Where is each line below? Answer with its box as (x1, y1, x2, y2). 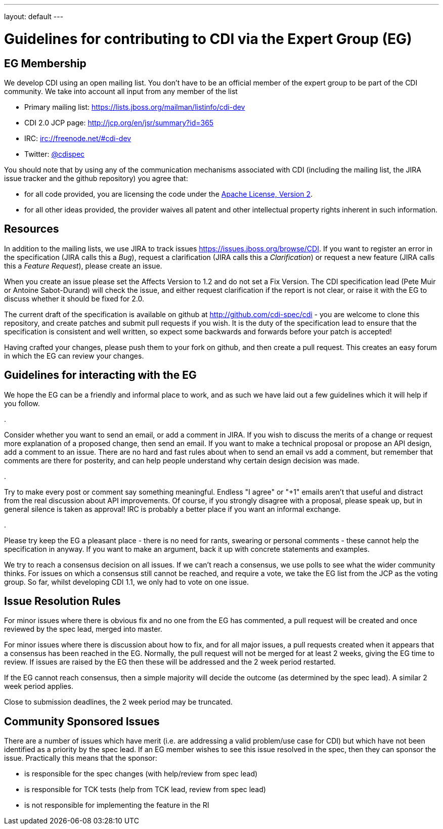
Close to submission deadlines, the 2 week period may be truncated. (4, 697, 233, 707)
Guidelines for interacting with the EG (4, 369, 197, 382)
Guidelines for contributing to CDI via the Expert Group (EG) (4, 30, 412, 48)
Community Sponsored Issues (4, 715, 160, 728)
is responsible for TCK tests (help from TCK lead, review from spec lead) (24, 785, 266, 794)
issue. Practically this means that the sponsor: (4, 754, 157, 763)
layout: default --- (4, 12, 64, 21)
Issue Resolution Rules (4, 595, 121, 608)
